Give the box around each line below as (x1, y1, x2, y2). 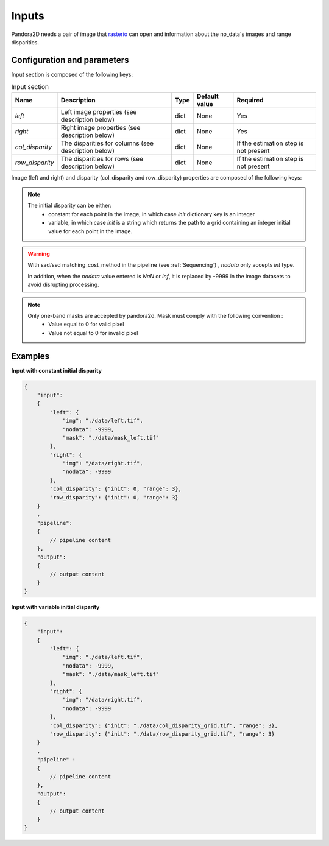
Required (236, 96, 264, 104)
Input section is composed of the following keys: (11, 71, 133, 78)
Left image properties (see (61, 107, 137, 116)
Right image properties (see (61, 123, 141, 132)
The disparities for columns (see (61, 139, 154, 147)
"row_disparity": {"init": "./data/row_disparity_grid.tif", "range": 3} (49, 731, 275, 737)
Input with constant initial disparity (11, 367, 102, 374)
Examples (11, 351, 50, 361)
